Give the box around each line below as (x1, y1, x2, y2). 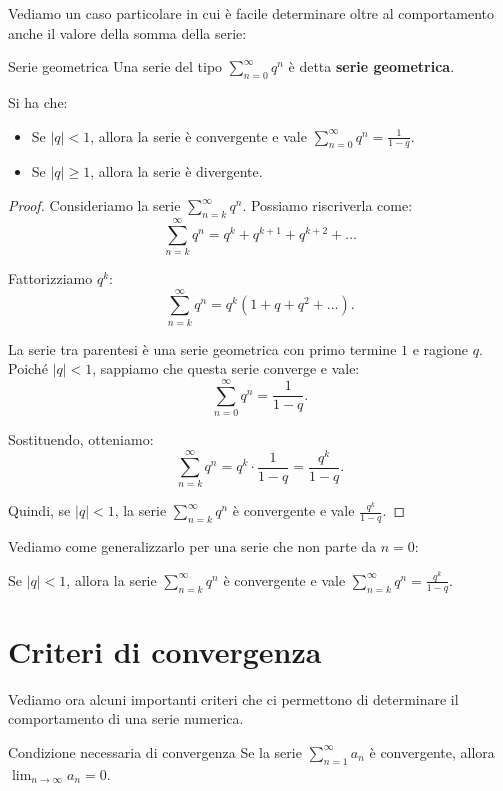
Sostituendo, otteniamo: (8, 428, 154, 449)
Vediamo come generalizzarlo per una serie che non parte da (8, 536, 377, 557)
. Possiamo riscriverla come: (242, 195, 413, 215)
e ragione (412, 338, 468, 359)
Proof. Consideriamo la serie (8, 195, 181, 215)
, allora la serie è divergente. (90, 161, 263, 182)
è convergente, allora (369, 741, 495, 762)
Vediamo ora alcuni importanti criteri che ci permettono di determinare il (8, 688, 459, 709)
